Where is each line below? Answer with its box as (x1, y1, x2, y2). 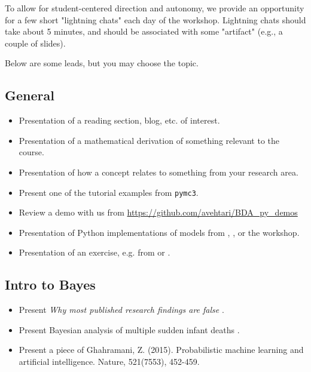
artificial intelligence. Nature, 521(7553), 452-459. (19, 355, 200, 367)
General (5, 86, 54, 104)
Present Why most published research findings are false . (19, 303, 224, 316)
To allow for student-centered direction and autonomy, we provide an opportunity (5, 2, 304, 14)
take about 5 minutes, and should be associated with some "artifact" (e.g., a (5, 25, 283, 38)
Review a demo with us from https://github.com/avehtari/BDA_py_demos (19, 206, 298, 219)
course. (19, 146, 44, 158)
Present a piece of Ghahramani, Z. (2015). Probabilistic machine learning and (19, 343, 304, 356)
